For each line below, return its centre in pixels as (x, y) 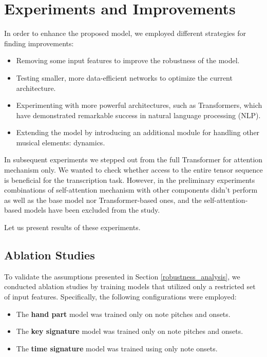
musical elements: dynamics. (61, 142)
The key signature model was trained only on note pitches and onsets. (130, 331)
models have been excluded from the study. (92, 210)
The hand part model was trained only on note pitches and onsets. (123, 314)
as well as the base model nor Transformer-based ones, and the (103, 200)
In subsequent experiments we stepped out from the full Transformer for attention (133, 159)
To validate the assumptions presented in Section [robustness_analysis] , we (122, 276)
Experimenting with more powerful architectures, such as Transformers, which (139, 105)
